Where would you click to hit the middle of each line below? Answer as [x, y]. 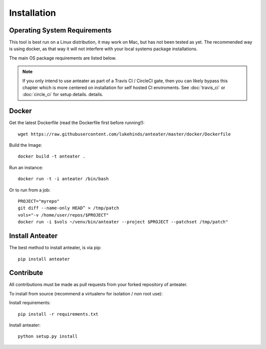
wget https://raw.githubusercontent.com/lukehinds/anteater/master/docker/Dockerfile [124, 134]
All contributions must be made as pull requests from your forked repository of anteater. [98, 285]
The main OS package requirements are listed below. [63, 58]
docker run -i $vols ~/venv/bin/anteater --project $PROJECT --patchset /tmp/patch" [123, 222]
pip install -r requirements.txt [58, 314]
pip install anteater [44, 259]
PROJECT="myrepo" [39, 201]
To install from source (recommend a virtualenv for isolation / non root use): [86, 293]
